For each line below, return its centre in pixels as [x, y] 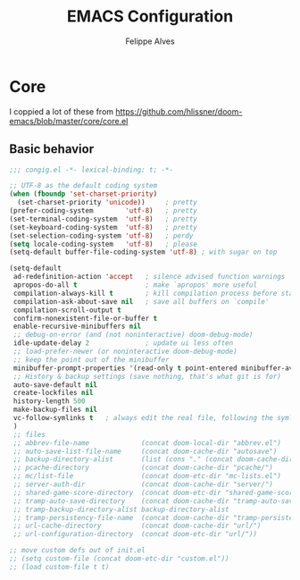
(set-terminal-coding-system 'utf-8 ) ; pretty [104, 219]
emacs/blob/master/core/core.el [69, 121]
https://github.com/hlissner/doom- [179, 111]
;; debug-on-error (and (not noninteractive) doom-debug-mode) [133, 335]
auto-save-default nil [55, 385]
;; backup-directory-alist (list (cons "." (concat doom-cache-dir [153, 459]
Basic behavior [52, 149]
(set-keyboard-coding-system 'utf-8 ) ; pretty [104, 227]
